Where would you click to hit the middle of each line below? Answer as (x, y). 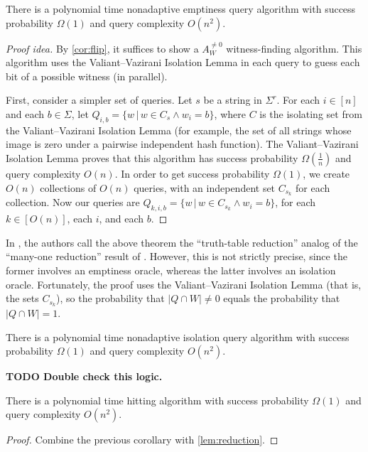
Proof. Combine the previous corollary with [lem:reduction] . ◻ (142, 440)
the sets (22, 298)
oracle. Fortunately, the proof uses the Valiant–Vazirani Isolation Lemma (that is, (184, 284)
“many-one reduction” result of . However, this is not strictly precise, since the (177, 256)
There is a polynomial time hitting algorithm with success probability (157, 400)
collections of (68, 187)
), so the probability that (110, 298)
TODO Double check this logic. (84, 376)
